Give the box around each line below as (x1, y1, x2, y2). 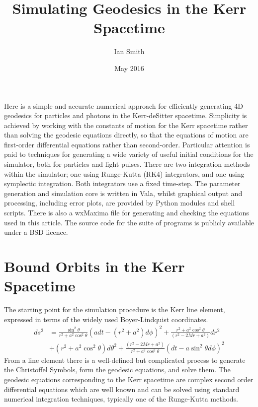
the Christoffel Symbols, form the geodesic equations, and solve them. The (4, 364, 231, 375)
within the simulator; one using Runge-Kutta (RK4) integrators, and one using (4, 168, 245, 179)
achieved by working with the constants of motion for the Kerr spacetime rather (4, 120, 248, 130)
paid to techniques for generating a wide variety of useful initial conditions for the (4, 149, 254, 159)
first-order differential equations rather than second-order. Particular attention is (4, 139, 250, 149)
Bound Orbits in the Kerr (4, 256, 185, 276)
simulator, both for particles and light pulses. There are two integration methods (4, 159, 250, 169)
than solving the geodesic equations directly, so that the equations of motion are (4, 130, 249, 140)
